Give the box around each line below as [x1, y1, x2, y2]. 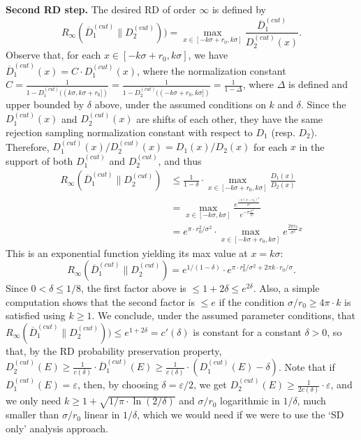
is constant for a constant [193, 325, 302, 339]
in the [299, 139, 325, 154]
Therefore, [6, 139, 50, 154]
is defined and [288, 77, 348, 91]
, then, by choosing [77, 377, 159, 392]
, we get [193, 377, 227, 392]
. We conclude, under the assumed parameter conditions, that [91, 308, 356, 323]
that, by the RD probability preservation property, [6, 344, 222, 358]
